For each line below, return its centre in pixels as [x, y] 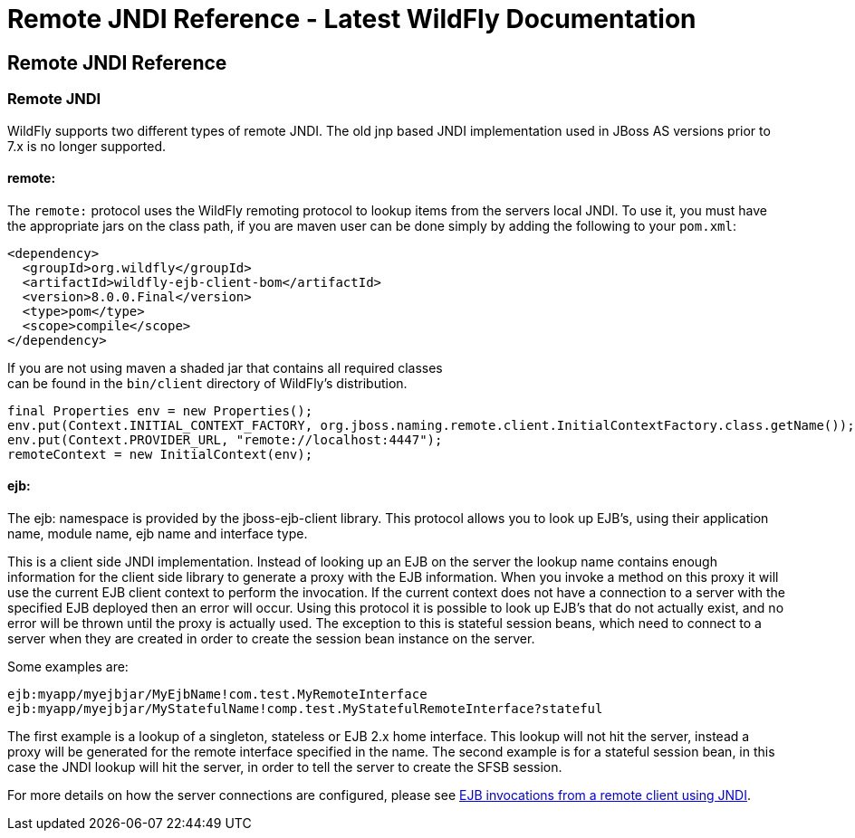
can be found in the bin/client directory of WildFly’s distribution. [207, 383]
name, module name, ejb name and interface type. [158, 533]
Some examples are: [68, 666]
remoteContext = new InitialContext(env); [160, 454]
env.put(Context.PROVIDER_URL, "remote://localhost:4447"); [225, 439]
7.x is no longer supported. [87, 146]
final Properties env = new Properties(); [160, 410]
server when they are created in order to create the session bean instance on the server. [271, 638]
